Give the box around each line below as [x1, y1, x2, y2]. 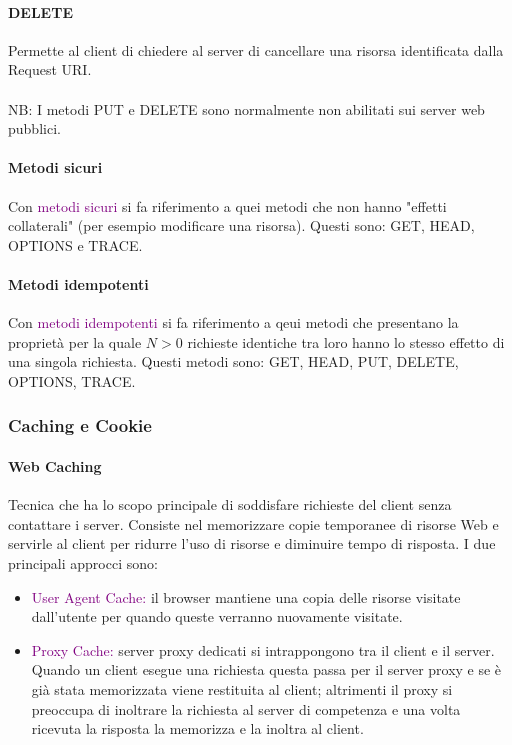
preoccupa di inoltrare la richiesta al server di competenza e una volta [31, 698, 461, 719]
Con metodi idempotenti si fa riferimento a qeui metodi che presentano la [8, 312, 459, 333]
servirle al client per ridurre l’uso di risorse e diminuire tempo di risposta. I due [8, 533, 496, 554]
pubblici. [8, 118, 61, 139]
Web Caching [8, 455, 102, 476]
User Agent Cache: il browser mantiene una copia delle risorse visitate [31, 586, 461, 607]
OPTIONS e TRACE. [8, 234, 143, 255]
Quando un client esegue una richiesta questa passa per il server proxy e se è [31, 659, 502, 680]
